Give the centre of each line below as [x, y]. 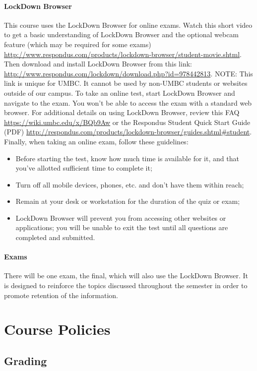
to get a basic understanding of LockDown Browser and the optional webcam [122, 34]
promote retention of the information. [61, 295]
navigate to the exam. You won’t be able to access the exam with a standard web [128, 102]
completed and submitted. [55, 237]
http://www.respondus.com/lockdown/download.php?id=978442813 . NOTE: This [128, 73]
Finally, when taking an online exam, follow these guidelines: [96, 141]
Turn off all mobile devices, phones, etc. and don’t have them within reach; [130, 184]
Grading [26, 361]
